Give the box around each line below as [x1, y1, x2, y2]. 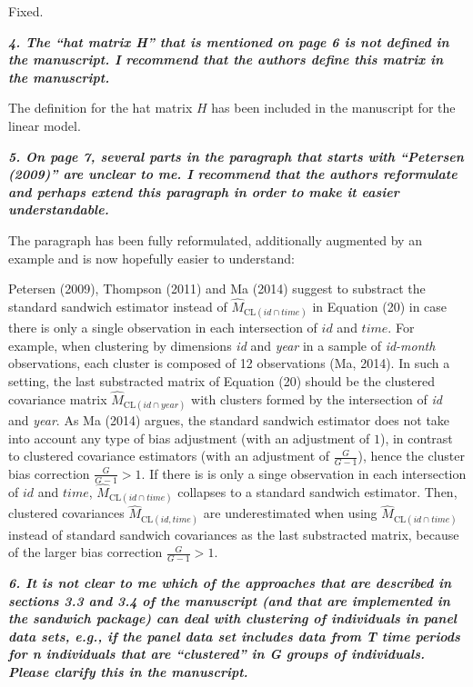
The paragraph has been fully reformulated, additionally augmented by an [8, 230, 422, 249]
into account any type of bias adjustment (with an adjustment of [8, 428, 370, 447]
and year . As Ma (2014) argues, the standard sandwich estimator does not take [8, 410, 450, 429]
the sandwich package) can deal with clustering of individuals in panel [8, 609, 458, 628]
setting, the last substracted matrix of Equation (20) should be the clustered [8, 371, 436, 390]
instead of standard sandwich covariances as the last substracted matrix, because [8, 524, 459, 543]
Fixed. [8, 2, 44, 20]
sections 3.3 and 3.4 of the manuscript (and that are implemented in [8, 591, 450, 610]
